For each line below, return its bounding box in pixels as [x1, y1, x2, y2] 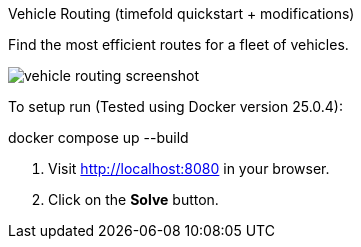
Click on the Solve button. [48, 191, 219, 208]
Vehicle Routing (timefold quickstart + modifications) [8, 5, 355, 22]
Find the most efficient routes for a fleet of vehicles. [8, 36, 349, 53]
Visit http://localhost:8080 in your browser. [48, 160, 330, 177]
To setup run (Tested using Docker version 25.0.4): [8, 98, 344, 115]
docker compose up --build [8, 129, 189, 146]
